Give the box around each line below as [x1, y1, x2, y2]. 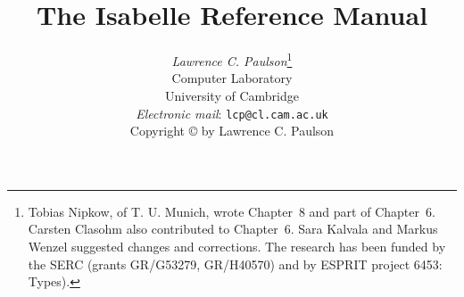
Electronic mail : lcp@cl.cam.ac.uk [136, 103, 328, 122]
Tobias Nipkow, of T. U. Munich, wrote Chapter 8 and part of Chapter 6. [28, 202, 435, 220]
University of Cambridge [165, 86, 299, 104]
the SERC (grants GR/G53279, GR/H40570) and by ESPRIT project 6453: [28, 254, 443, 273]
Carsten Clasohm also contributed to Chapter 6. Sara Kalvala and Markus [28, 219, 438, 238]
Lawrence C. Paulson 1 [171, 49, 293, 70]
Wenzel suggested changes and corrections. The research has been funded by [28, 237, 446, 255]
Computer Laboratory [171, 69, 293, 87]
